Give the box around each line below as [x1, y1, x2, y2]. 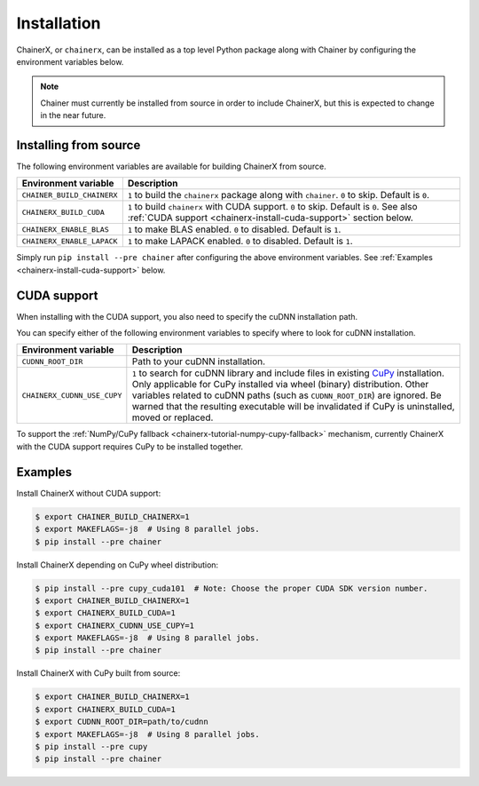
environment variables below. [16, 56, 124, 67]
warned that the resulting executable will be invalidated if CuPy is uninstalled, [131, 401, 456, 413]
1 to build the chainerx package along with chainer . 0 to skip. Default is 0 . [127, 189, 430, 202]
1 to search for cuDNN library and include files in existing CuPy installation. [131, 367, 445, 379]
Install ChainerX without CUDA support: [16, 488, 161, 498]
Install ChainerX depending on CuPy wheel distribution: [16, 560, 219, 570]
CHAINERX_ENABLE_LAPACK [21, 236, 118, 246]
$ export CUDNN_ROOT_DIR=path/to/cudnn [35, 717, 208, 727]
